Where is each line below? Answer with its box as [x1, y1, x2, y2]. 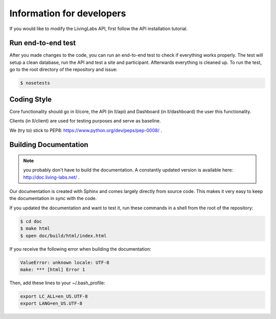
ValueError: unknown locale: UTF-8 [20, 259, 109, 265]
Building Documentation [9, 140, 89, 149]
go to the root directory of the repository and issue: [9, 66, 118, 72]
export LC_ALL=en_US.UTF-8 [20, 293, 88, 299]
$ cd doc [20, 218, 42, 224]
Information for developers [9, 8, 126, 19]
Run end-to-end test [9, 39, 76, 47]
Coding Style [9, 95, 52, 104]
